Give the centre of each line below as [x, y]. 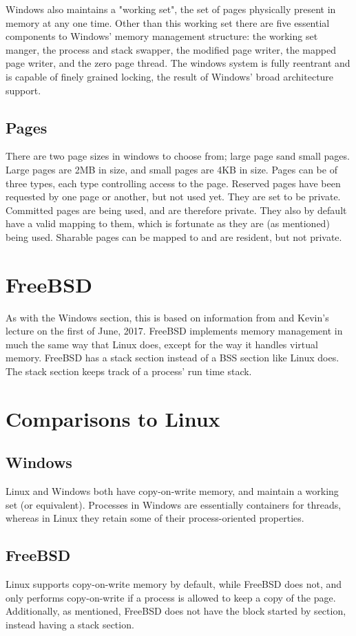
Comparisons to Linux [113, 418]
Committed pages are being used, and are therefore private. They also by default [176, 210]
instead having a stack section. [70, 624]
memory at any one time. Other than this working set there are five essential [168, 22]
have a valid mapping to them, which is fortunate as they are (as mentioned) [168, 223]
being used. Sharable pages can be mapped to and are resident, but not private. [174, 236]
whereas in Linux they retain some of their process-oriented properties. [155, 518]
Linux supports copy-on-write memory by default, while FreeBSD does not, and [174, 584]
